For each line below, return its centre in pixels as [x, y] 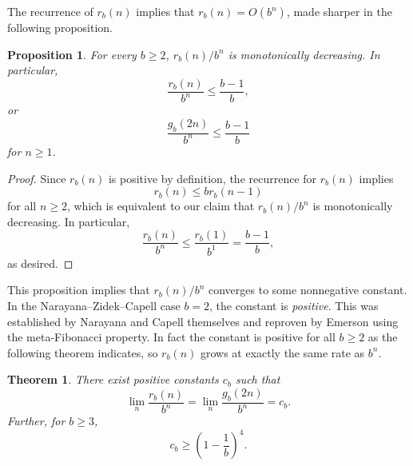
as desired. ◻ [40, 263]
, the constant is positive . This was [294, 305]
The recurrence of [50, 11]
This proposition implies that [79, 290]
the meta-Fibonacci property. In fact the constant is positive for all [171, 337]
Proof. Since [37, 178]
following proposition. [60, 27]
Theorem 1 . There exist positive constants [113, 379]
